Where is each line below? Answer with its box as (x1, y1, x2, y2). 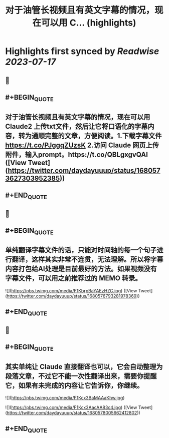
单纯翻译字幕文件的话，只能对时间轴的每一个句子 (5, 246, 157, 254)
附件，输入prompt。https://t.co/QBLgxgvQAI (5, 150, 148, 159)
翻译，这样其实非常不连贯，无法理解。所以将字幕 (12, 255, 163, 264)
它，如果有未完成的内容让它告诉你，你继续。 (5, 381, 144, 389)
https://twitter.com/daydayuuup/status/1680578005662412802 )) (7, 410, 140, 416)
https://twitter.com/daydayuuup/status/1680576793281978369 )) (7, 293, 140, 299)
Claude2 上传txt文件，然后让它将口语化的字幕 (5, 122, 148, 131)
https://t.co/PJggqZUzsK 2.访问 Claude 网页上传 (5, 141, 159, 149)
